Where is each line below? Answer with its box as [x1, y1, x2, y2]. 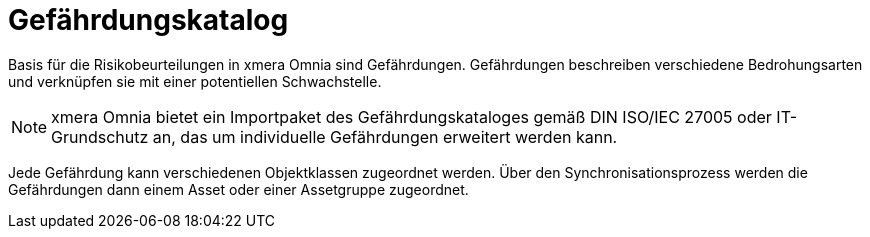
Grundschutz [51, 126, 149, 147]
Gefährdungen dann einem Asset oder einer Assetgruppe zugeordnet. [8, 180, 469, 198]
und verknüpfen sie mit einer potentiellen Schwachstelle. [8, 72, 382, 90]
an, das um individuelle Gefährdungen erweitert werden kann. [152, 126, 618, 147]
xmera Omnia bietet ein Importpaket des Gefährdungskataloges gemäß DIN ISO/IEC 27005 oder [51, 106, 772, 127]
